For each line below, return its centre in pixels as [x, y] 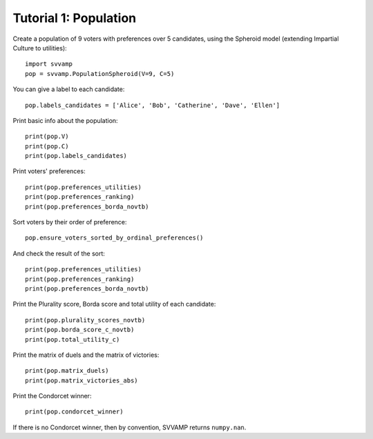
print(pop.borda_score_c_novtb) [80, 330]
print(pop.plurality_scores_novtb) [85, 320]
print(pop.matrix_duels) [67, 371]
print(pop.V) [47, 137]
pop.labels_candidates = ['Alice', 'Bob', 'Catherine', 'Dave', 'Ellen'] [153, 105]
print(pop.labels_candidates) [76, 156]
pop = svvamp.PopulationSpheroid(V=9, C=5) [100, 74]
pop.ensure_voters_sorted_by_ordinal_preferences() [114, 238]
